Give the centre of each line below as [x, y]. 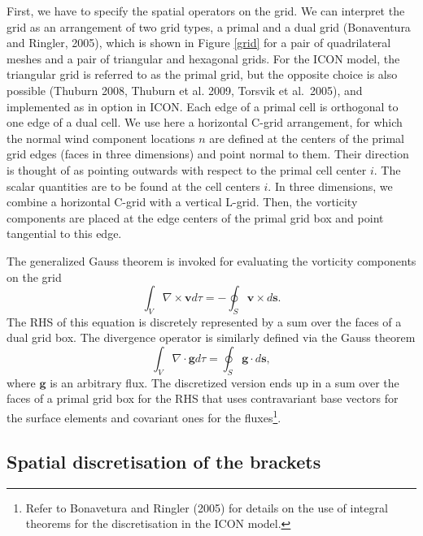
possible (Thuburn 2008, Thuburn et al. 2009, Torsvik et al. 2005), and [185, 90]
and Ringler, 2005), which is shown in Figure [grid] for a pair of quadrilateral [199, 43]
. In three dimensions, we [330, 186]
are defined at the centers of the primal [307, 138]
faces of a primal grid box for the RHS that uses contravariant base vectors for [203, 398]
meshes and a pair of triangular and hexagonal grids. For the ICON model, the [203, 58]
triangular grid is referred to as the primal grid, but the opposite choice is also [202, 74]
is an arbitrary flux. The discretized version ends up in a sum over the [225, 382]
